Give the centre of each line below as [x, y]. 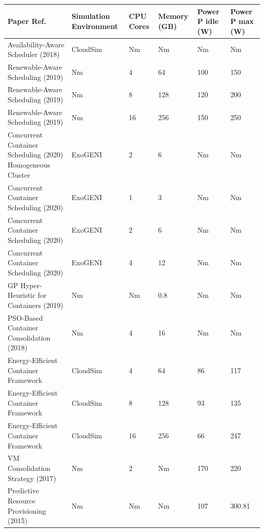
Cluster [19, 174]
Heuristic [22, 295]
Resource [22, 500]
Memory [173, 16]
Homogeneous [29, 165]
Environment [95, 26]
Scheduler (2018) [34, 54]
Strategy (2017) [32, 478]
